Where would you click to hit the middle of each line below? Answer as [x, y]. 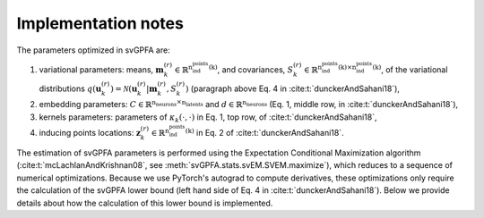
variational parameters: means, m [102, 70]
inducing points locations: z [90, 133]
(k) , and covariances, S [251, 69]
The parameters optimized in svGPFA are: [93, 50]
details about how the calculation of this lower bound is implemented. [145, 203]
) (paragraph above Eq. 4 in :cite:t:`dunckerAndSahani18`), [293, 88]
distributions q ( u [70, 88]
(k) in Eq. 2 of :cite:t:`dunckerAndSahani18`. [264, 132]
